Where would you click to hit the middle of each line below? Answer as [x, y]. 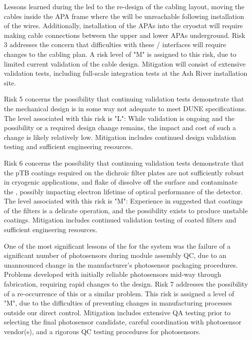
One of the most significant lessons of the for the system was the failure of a [117, 246]
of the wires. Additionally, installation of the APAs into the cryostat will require [124, 25]
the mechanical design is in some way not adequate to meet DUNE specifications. [125, 108]
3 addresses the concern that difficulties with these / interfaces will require [115, 44]
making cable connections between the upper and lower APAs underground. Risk [125, 35]
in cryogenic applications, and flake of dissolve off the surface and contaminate [121, 182]
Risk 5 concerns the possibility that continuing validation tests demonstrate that [124, 99]
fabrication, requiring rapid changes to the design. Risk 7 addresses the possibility [126, 284]
